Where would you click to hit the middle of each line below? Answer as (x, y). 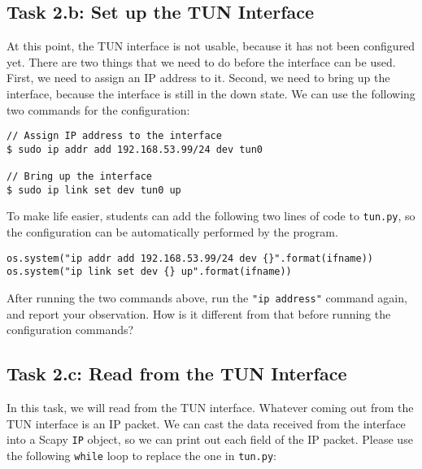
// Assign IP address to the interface (114, 136)
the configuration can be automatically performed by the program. (172, 232)
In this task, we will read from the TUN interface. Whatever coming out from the (210, 408)
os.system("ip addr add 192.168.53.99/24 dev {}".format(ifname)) (190, 258)
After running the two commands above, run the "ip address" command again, (207, 298)
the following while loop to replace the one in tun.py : (141, 455)
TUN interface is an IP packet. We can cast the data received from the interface (206, 423)
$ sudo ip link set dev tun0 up (94, 190)
